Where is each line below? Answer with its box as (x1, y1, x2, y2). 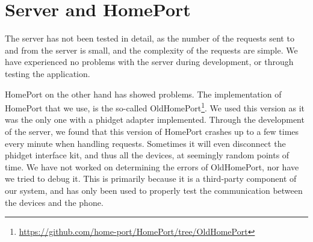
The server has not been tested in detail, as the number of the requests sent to (5, 32, 294, 45)
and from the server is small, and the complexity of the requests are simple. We (5, 43, 298, 56)
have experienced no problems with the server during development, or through (5, 55, 294, 68)
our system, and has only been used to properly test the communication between (5, 184, 303, 196)
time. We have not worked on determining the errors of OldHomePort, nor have (5, 160, 299, 173)
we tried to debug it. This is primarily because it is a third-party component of (5, 172, 297, 185)
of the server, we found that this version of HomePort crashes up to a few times (5, 125, 299, 137)
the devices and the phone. (5, 196, 104, 208)
